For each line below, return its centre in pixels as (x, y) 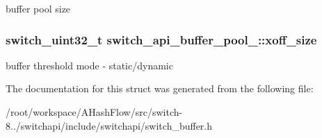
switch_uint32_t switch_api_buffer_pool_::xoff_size (161, 39)
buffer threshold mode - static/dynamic (89, 65)
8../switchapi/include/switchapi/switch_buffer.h (109, 125)
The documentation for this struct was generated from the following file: (160, 88)
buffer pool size (38, 8)
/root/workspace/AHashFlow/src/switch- (94, 112)
